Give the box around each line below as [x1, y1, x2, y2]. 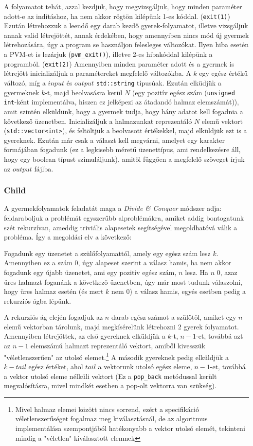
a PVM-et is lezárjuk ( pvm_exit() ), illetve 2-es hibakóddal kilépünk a [4, 49, 213, 59]
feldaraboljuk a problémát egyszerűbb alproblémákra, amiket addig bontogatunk [4, 212, 244, 223]
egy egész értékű [199, 68, 248, 78]
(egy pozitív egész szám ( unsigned [132, 87, 235, 97]
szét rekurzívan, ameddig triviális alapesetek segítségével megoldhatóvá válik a [4, 222, 237, 232]
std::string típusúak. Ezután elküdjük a [96, 77, 221, 87]
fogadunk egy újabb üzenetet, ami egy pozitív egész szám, [4, 267, 177, 277]
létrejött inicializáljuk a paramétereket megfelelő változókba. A [4, 68, 191, 78]
